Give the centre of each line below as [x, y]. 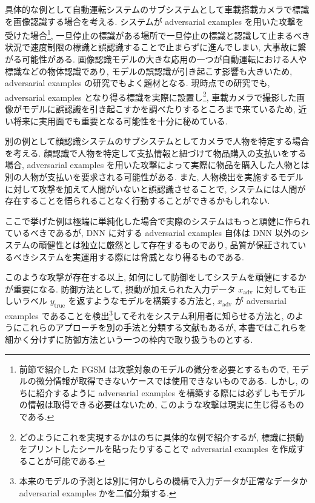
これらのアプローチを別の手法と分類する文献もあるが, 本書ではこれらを [164, 327]
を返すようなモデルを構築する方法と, [141, 301]
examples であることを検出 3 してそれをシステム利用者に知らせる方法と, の [150, 315]
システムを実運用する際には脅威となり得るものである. [137, 256]
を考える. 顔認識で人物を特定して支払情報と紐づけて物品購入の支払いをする [156, 153]
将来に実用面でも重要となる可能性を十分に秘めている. [120, 120]
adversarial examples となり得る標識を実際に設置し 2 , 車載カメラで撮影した [151, 96]
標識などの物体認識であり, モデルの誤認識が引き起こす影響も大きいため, [149, 71]
